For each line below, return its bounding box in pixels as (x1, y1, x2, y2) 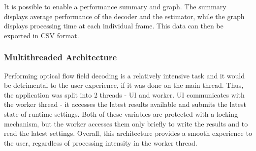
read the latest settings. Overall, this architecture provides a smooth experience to (4, 128, 252, 138)
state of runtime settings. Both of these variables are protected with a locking (4, 108, 238, 119)
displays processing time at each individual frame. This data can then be (4, 21, 224, 31)
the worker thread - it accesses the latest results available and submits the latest (4, 99, 246, 109)
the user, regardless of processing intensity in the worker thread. (4, 137, 197, 148)
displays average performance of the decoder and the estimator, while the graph (4, 11, 245, 21)
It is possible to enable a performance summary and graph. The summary (4, 1, 226, 11)
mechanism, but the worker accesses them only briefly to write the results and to (4, 118, 248, 128)
